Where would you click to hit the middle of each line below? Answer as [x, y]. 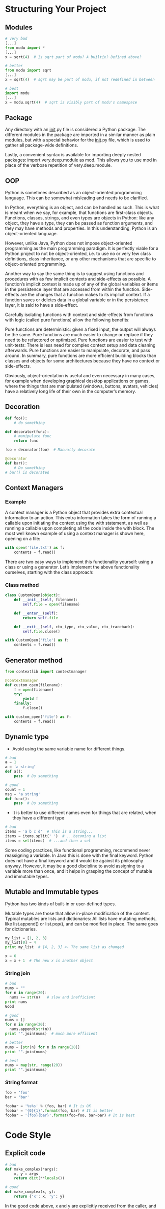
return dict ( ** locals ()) [39, 1178]
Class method [22, 585]
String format [21, 1082]
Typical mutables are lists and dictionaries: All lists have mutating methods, [81, 919]
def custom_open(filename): [34, 685]
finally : [23, 704]
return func [26, 441]
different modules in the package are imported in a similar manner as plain [80, 135]
